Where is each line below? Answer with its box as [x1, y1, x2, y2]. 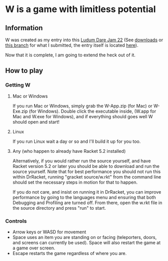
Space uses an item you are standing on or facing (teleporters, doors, [12, 234, 157, 240]
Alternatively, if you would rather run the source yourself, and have [12, 157, 151, 164]
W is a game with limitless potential [5, 4, 156, 15]
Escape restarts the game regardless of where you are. [12, 250, 127, 256]
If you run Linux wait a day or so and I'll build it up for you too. [12, 138, 141, 144]
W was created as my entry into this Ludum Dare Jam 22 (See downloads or [5, 37, 163, 43]
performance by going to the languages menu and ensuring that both [12, 194, 156, 200]
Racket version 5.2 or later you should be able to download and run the [12, 163, 160, 169]
